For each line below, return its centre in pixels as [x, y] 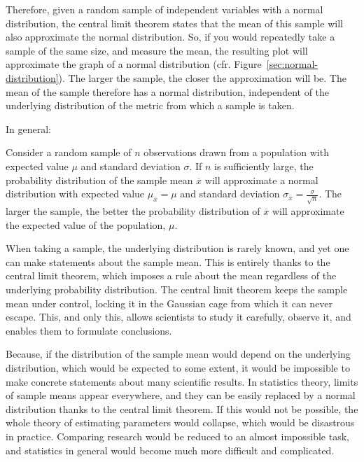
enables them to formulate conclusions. [89, 330]
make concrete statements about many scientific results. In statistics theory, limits [182, 381]
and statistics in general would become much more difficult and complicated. [170, 450]
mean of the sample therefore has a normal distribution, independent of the [168, 91]
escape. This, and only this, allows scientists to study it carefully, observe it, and [178, 317]
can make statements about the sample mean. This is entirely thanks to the [168, 261]
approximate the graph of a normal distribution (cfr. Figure [134, 64]
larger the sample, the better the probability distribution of [133, 211]
